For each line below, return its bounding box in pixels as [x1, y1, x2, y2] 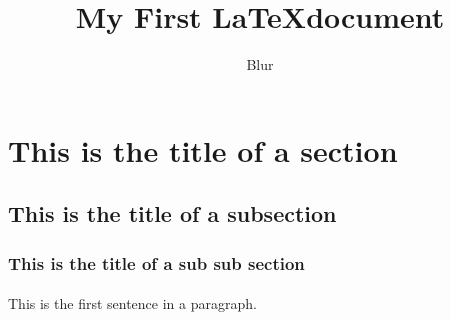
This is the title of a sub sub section [8, 250, 305, 275]
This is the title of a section [8, 129, 398, 170]
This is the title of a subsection [8, 198, 337, 229]
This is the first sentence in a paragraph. [8, 293, 257, 314]
